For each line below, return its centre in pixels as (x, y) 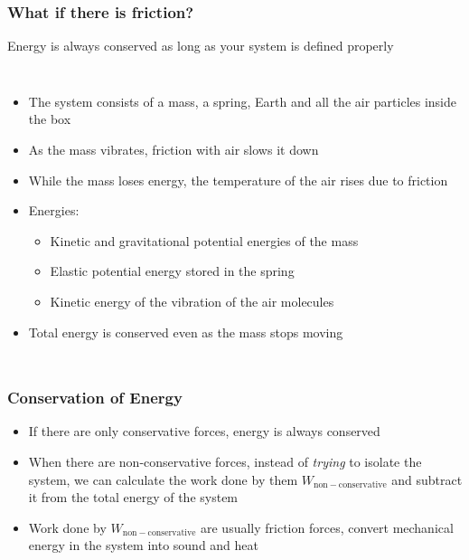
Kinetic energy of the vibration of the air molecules (192, 301)
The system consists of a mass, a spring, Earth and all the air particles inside (242, 101)
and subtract (427, 479)
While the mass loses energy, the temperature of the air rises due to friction (238, 180)
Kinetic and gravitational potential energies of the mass (204, 240)
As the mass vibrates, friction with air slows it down (174, 149)
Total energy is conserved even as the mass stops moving (186, 332)
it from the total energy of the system (133, 497)
